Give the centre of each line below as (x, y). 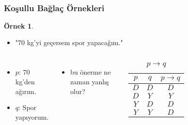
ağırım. (26, 91)
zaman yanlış (90, 81)
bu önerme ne (91, 72)
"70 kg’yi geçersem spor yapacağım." (69, 42)
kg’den (25, 81)
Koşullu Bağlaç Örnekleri (54, 8)
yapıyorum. (32, 117)
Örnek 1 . (19, 26)
